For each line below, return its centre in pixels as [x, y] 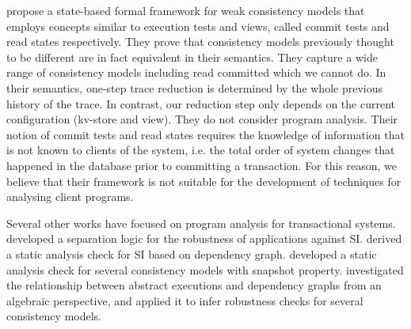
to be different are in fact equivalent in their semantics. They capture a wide [192, 57]
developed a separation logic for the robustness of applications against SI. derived [204, 238]
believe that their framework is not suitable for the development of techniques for [204, 181]
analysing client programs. [70, 197]
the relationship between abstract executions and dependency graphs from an [194, 285]
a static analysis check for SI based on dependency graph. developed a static [192, 253]
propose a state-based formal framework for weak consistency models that [186, 10]
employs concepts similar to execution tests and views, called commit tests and [198, 26]
